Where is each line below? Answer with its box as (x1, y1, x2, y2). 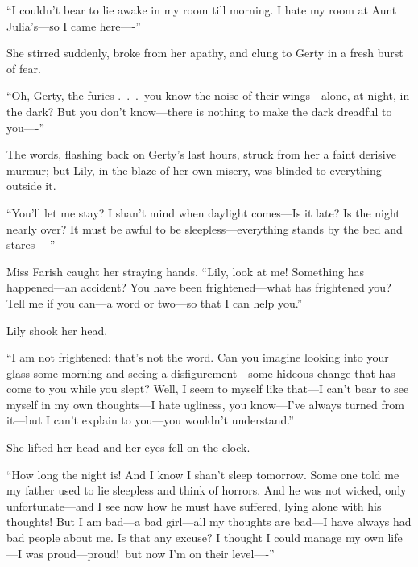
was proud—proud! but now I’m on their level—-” (25, 544, 275, 561)
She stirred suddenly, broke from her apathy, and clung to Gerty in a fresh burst (6, 44, 404, 61)
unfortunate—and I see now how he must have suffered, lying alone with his (6, 497, 382, 514)
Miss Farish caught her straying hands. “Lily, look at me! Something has (6, 263, 364, 279)
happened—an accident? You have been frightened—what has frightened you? (6, 279, 391, 296)
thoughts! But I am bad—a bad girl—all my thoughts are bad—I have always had (6, 513, 412, 530)
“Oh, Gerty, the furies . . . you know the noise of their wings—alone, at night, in (6, 87, 410, 104)
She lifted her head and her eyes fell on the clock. (6, 439, 250, 456)
